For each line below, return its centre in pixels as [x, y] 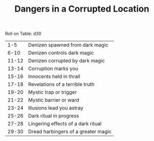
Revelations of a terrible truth [61, 84]
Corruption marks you [53, 69]
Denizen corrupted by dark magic [67, 61]
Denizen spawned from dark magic [68, 45]
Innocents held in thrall [54, 77]
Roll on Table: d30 [23, 34]
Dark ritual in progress [54, 116]
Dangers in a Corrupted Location [82, 9]
